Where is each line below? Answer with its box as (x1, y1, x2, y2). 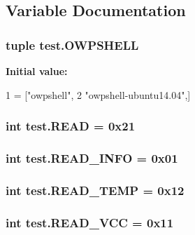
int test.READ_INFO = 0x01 (6, 149, 178, 166)
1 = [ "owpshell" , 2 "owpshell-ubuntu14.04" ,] (6, 87, 191, 102)
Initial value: (6, 64, 68, 78)
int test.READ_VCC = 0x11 (6, 213, 174, 231)
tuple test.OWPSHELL (6, 36, 139, 53)
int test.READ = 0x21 (6, 117, 136, 135)
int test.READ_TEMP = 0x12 (6, 181, 185, 199)
